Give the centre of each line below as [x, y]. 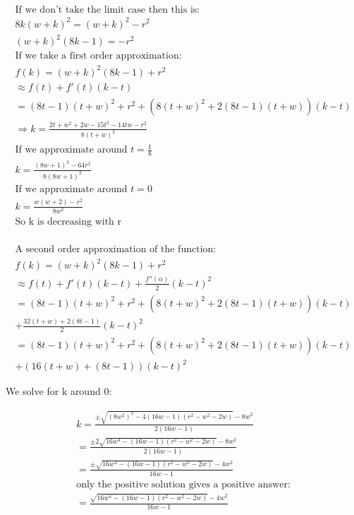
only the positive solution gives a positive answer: [183, 484]
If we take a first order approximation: [98, 56]
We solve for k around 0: [59, 391]
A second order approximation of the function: [116, 249]
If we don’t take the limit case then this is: [108, 10]
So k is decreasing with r [68, 221]
